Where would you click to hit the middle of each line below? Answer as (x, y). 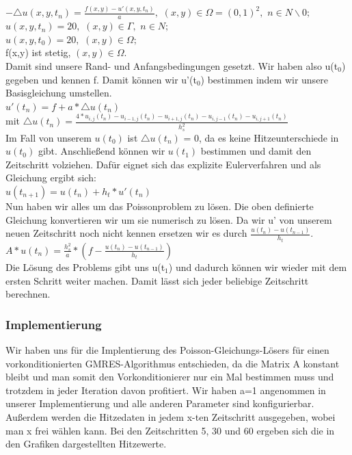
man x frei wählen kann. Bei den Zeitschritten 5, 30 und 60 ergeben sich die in (170, 430)
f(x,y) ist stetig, (38, 52)
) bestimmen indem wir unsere (265, 79)
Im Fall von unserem (49, 137)
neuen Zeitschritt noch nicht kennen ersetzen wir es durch (126, 233)
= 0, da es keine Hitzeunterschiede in (261, 137)
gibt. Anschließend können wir (101, 151)
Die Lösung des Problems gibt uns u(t (85, 266)
